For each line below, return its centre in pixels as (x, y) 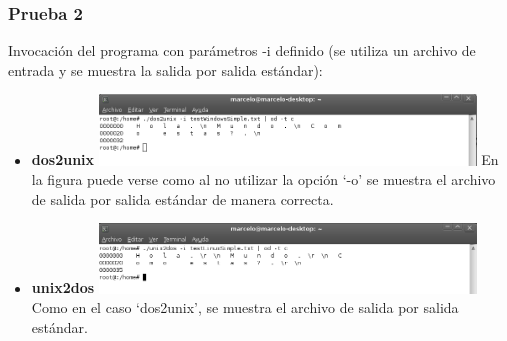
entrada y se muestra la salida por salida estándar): (165, 69)
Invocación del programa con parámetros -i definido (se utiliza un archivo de (242, 50)
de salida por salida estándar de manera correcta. (182, 198)
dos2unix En (265, 159)
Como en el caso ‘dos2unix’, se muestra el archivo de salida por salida (245, 307)
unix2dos (63, 287)
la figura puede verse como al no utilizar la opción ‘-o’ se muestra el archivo (263, 179)
